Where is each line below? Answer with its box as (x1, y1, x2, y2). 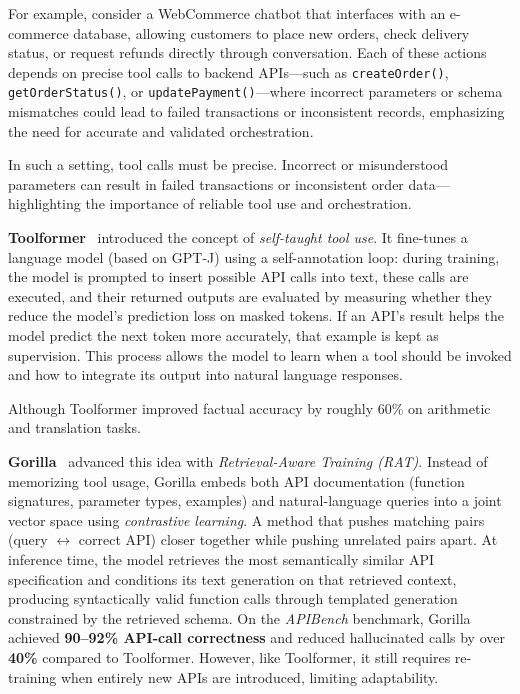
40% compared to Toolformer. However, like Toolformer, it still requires (8, 646, 451, 667)
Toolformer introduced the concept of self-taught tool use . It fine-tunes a (8, 227, 468, 248)
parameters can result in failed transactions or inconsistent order (8, 173, 404, 194)
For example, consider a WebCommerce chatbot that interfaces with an (8, 3, 446, 23)
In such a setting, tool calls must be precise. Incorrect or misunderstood (8, 154, 449, 175)
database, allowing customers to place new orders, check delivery (73, 22, 470, 43)
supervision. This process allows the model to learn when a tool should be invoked (8, 344, 512, 365)
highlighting (8, 193, 81, 214)
